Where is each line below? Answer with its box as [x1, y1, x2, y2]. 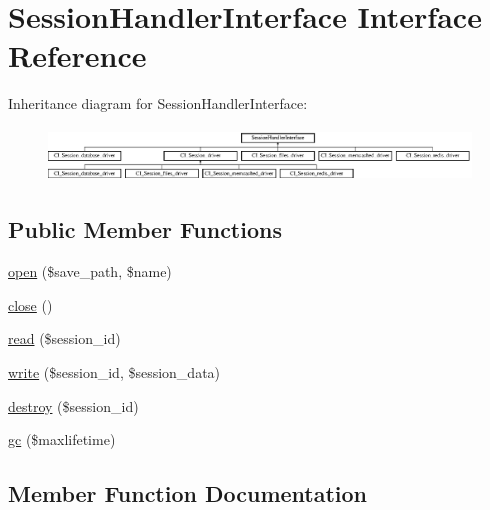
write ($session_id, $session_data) [8, 361, 221, 382]
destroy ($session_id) [8, 395, 139, 416]
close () [8, 294, 53, 315]
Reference [8, 35, 147, 76]
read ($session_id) [8, 328, 121, 349]
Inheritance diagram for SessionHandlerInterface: [8, 93, 308, 114]
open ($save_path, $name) [8, 261, 172, 282]
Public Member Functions [8, 214, 282, 245]
